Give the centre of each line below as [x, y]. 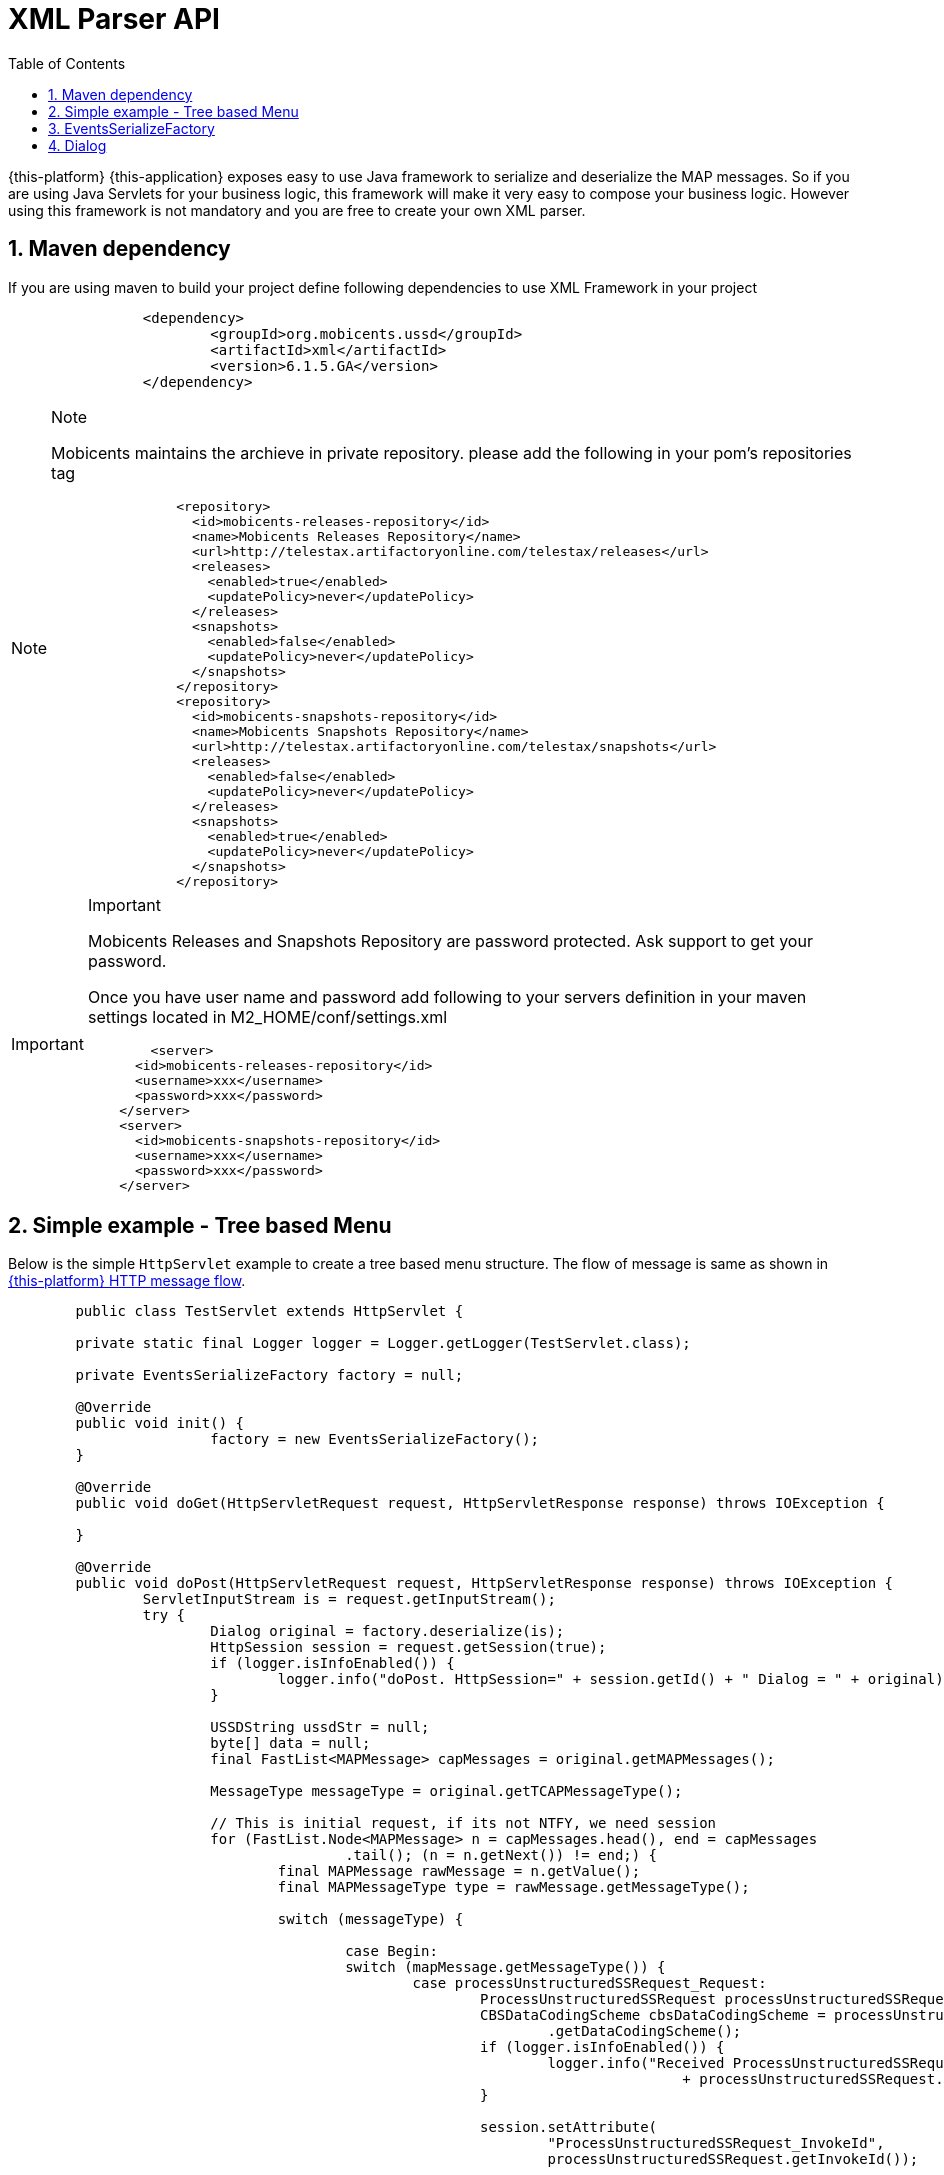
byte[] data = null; [290, 1743]
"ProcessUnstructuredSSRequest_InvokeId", [716, 2143]
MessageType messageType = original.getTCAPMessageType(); [446, 1791]
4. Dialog [77, 145]
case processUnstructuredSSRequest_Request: [589, 1983]
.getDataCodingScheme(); [644, 2031]
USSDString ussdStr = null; [320, 1727]
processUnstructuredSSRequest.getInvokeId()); [733, 2159]
